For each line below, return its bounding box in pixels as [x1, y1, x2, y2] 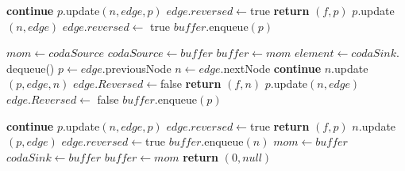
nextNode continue [223, 59, 322, 76]
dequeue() [6, 59, 55, 76]
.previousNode [102, 59, 172, 76]
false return [160, 75, 222, 92]
